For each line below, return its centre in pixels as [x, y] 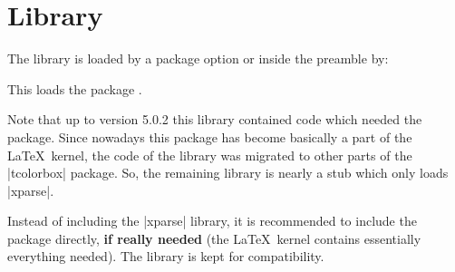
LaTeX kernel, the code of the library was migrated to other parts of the [210, 155]
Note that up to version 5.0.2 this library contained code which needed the [215, 119]
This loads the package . [75, 88]
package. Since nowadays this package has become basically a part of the [210, 136]
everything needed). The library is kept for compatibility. [166, 256]
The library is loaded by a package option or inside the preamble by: [198, 58]
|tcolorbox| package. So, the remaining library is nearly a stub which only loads [228, 173]
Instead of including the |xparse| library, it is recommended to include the [212, 221]
